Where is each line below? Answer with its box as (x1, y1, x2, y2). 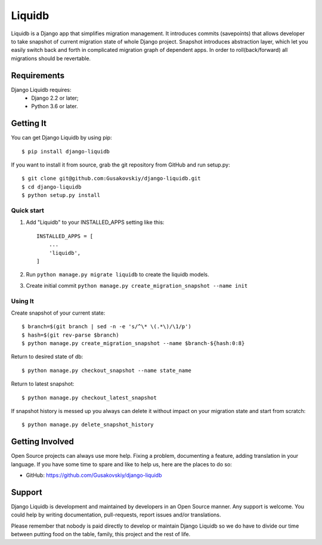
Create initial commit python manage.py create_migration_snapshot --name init (26, 282, 248, 289)
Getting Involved (11, 436, 74, 447)
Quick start (11, 207, 45, 215)
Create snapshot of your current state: (11, 309, 106, 316)
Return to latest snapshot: (11, 380, 75, 387)
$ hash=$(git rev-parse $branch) (21, 331, 119, 338)
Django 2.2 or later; (31, 94, 79, 101)
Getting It (11, 118, 47, 128)
